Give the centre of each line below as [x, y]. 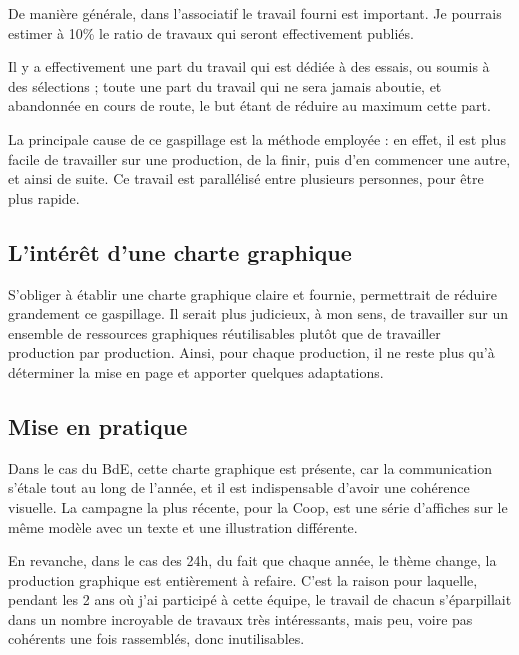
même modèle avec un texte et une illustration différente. [183, 526]
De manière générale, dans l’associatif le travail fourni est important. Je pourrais [255, 13]
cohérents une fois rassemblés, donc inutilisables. [156, 638]
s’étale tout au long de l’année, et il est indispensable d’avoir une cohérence [239, 487]
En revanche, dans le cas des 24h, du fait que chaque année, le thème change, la [252, 560]
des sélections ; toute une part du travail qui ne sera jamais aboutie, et [225, 85]
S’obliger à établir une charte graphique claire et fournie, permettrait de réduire [252, 293]
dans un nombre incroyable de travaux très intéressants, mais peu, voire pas [240, 618]
